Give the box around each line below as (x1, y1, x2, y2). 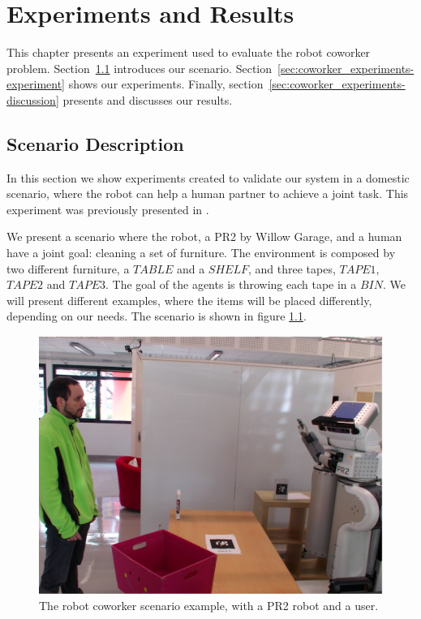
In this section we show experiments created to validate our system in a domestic (6, 169, 410, 186)
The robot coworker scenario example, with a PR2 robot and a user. (39, 596, 379, 613)
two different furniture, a (6, 260, 130, 277)
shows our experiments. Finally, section (68, 75, 264, 92)
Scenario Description (6, 131, 184, 156)
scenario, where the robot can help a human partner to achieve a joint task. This (6, 185, 409, 202)
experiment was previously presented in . (6, 200, 209, 217)
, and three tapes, (248, 260, 336, 277)
